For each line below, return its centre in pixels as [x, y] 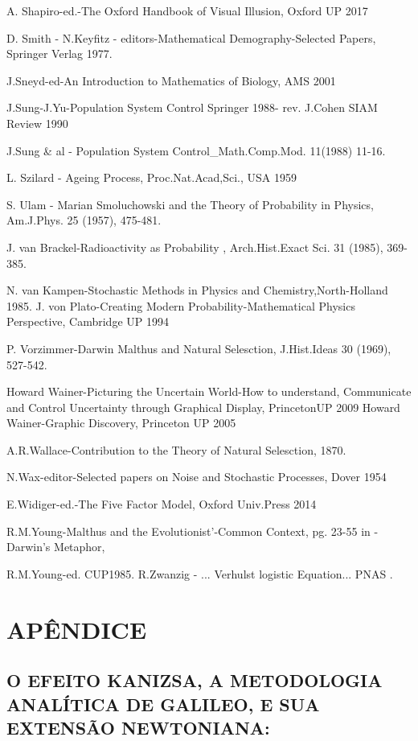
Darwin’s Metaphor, [56, 547]
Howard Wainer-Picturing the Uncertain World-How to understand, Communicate [209, 391]
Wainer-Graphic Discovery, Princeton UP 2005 [121, 423]
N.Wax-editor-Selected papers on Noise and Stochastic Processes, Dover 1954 [197, 477]
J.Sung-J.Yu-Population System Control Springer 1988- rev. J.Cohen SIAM [192, 107]
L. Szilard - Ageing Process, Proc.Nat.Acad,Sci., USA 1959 [152, 177]
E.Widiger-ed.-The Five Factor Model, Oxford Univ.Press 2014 [162, 504]
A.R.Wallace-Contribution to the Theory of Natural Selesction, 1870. [176, 449]
